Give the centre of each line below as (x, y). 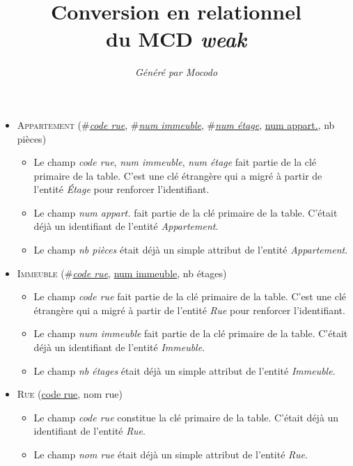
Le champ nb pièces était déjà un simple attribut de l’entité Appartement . (191, 250)
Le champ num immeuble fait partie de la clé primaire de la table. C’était (191, 333)
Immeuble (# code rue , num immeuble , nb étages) (122, 273)
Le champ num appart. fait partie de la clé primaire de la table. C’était (186, 212)
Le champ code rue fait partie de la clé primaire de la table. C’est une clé (190, 296)
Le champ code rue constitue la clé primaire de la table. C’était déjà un (186, 417)
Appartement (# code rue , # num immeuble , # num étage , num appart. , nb (176, 124)
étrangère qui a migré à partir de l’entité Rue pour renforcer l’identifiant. (189, 310)
